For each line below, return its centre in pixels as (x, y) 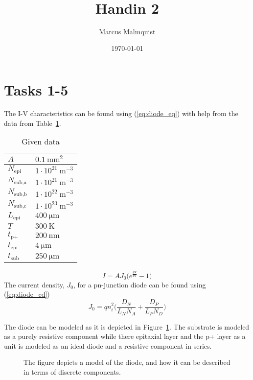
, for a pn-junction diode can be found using (139, 284)
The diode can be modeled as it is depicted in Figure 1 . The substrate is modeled (127, 326)
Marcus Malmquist (127, 32)
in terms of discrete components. (72, 371)
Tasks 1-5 (36, 90)
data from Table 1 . (33, 123)
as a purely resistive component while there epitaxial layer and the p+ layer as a (125, 336)
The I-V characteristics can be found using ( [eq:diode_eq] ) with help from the (121, 113)
